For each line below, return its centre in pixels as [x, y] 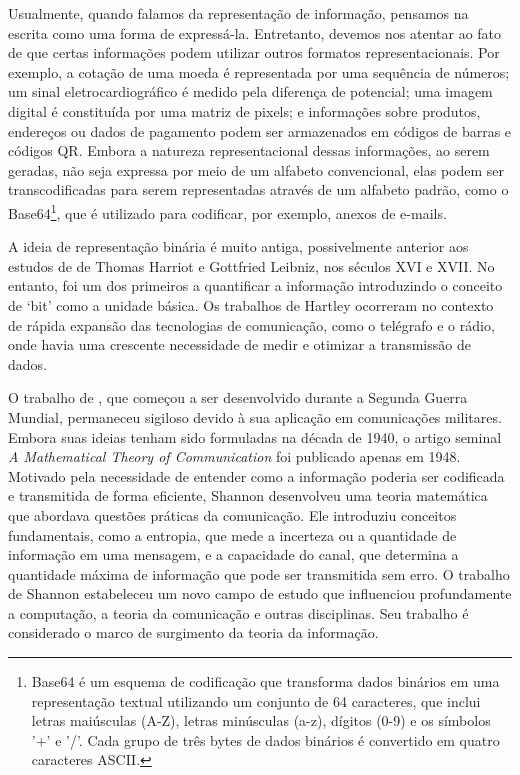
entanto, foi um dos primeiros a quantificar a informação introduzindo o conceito [255, 285]
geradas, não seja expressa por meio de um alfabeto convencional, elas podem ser [256, 169]
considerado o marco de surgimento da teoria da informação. [193, 632]
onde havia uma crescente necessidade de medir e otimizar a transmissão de [239, 344]
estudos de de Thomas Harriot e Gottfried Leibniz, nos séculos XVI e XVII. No [251, 265]
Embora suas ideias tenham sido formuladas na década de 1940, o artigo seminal [255, 436]
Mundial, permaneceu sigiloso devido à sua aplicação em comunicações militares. [255, 416]
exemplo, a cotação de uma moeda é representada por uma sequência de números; [259, 71]
